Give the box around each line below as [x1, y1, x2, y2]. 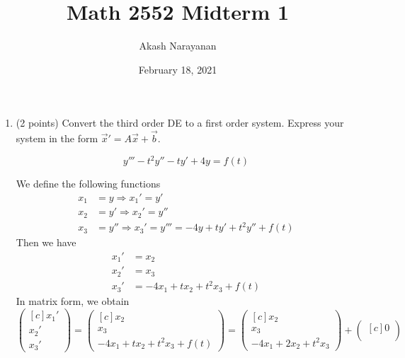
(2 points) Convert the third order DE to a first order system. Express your [16, 115, 344, 130]
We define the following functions [16, 176, 161, 191]
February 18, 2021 [138, 62, 217, 76]
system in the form [16, 131, 98, 146]
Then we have [16, 235, 76, 250]
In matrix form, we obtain [16, 294, 130, 308]
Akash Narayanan [139, 38, 217, 53]
